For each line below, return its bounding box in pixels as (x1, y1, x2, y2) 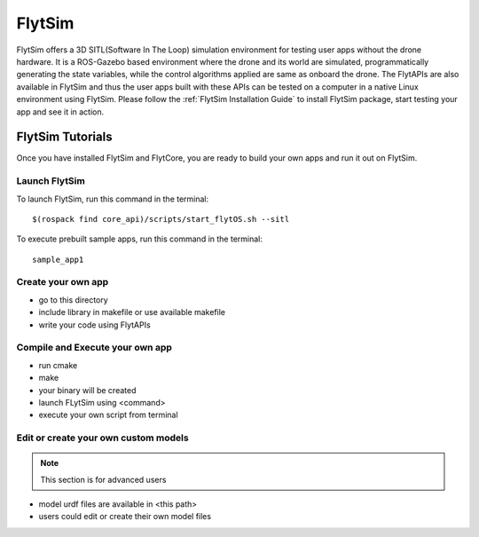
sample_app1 (32, 254, 84, 265)
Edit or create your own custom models (16, 431, 190, 444)
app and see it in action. (16, 107, 105, 117)
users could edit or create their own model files (38, 511, 212, 522)
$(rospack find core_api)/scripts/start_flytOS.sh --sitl (32, 214, 290, 224)
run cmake (38, 359, 78, 370)
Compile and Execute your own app (16, 342, 173, 354)
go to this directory (38, 294, 108, 305)
